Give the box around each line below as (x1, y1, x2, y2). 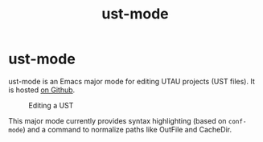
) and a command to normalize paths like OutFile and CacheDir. (23, 124, 232, 134)
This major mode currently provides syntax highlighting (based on (8, 116, 227, 125)
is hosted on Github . (8, 85, 76, 95)
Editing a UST (28, 100, 74, 110)
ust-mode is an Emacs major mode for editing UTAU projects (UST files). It (8, 76, 255, 86)
